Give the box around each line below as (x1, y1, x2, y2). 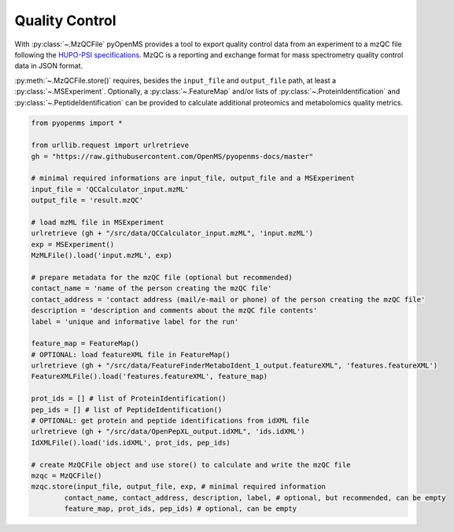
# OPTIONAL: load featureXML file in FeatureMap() (31, 350, 231, 359)
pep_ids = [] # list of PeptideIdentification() (31, 405, 223, 414)
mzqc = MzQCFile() (31, 471, 102, 480)
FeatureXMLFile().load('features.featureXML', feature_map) (31, 372, 268, 381)
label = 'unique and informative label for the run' (31, 317, 239, 326)
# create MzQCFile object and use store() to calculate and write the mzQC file (31, 460, 351, 469)
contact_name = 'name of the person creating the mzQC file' (31, 284, 272, 293)
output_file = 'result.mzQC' (31, 196, 144, 205)
